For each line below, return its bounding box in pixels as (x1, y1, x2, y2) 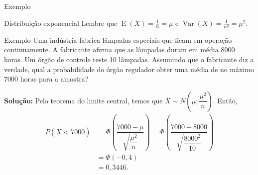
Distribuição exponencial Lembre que (4, 17, 118, 28)
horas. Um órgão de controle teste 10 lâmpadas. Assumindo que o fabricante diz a (4, 54, 254, 64)
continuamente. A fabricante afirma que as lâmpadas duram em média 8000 (4, 44, 235, 55)
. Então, (213, 95, 238, 105)
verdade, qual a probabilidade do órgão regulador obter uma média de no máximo (4, 64, 254, 74)
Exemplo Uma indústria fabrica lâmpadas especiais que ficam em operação (4, 34, 232, 45)
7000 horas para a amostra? (4, 74, 89, 84)
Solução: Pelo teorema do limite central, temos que (4, 95, 163, 105)
